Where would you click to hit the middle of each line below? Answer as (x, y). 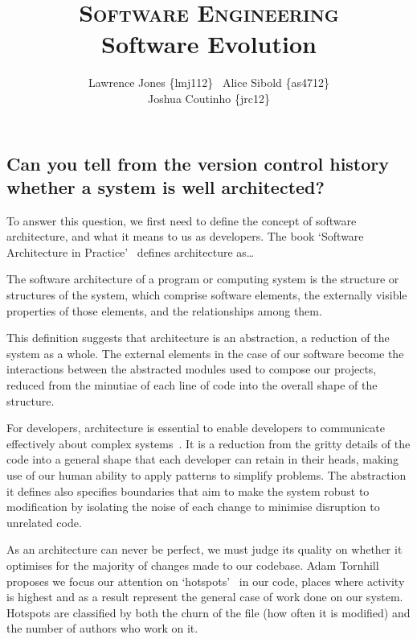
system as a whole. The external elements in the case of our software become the (205, 353)
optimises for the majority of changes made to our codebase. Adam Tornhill (193, 565)
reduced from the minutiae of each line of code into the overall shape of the (192, 385)
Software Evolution (209, 44)
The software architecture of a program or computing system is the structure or (203, 279)
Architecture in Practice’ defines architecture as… (131, 251)
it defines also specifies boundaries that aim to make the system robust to (188, 491)
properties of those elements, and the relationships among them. (164, 310)
